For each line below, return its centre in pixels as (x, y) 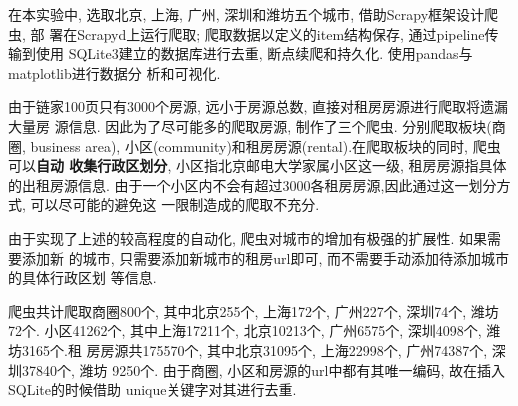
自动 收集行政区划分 (102, 165)
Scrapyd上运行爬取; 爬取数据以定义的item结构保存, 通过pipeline (281, 33)
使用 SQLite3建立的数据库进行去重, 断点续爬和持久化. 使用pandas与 (254, 53)
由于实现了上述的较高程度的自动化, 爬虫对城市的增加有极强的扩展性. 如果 (248, 237)
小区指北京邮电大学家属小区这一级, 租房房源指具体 (341, 165)
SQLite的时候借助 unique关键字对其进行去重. (152, 389)
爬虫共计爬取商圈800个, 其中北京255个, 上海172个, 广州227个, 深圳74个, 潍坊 (253, 310)
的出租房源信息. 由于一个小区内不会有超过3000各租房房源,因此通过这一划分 (252, 184)
